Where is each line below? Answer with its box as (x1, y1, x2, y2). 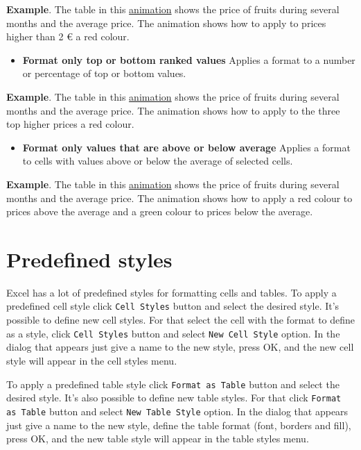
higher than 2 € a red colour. (6, 29, 130, 44)
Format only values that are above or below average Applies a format (22, 140, 351, 154)
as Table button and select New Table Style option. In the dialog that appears (6, 403, 349, 418)
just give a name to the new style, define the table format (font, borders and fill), (6, 417, 351, 432)
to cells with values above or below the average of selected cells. (22, 153, 293, 168)
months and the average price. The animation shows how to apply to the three (6, 103, 340, 117)
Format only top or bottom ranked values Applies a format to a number (22, 52, 355, 67)
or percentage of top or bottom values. (22, 66, 186, 81)
